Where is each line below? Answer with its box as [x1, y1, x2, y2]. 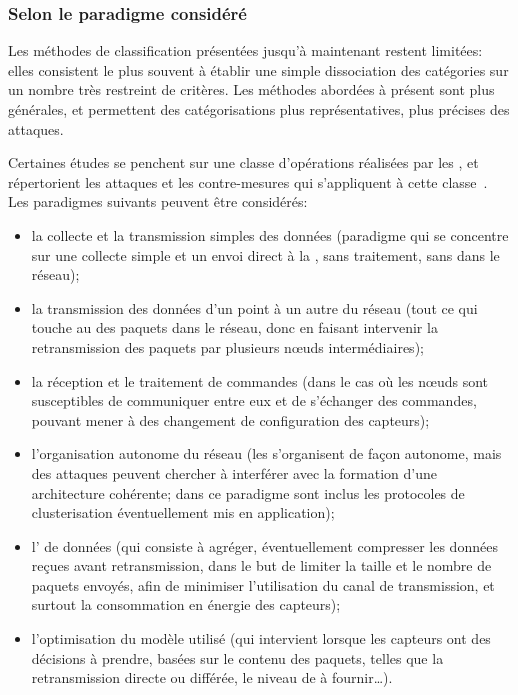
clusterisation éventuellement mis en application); [31, 502, 335, 523]
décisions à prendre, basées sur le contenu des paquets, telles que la [31, 647, 444, 668]
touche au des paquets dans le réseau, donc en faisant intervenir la [31, 317, 438, 338]
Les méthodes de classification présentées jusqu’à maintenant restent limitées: [8, 40, 483, 61]
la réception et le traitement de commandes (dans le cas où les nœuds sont [31, 370, 489, 391]
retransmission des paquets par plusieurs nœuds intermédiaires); [31, 336, 424, 357]
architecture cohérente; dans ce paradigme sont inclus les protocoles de [31, 482, 465, 503]
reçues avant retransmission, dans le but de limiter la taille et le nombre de [31, 555, 492, 576]
